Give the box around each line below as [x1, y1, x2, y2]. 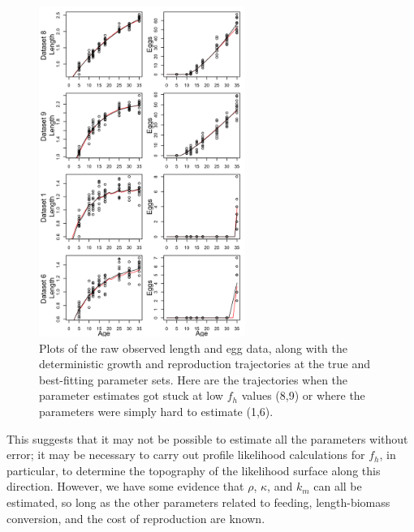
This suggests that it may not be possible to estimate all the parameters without [6, 430, 408, 447]
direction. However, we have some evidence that [6, 478, 244, 495]
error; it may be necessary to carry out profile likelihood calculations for [6, 446, 365, 463]
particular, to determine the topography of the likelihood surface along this [6, 461, 381, 478]
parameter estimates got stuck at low [39, 387, 223, 404]
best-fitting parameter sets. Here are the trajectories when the [39, 371, 348, 388]
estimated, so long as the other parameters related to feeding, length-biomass [6, 493, 390, 510]
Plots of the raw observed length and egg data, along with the [39, 339, 347, 356]
